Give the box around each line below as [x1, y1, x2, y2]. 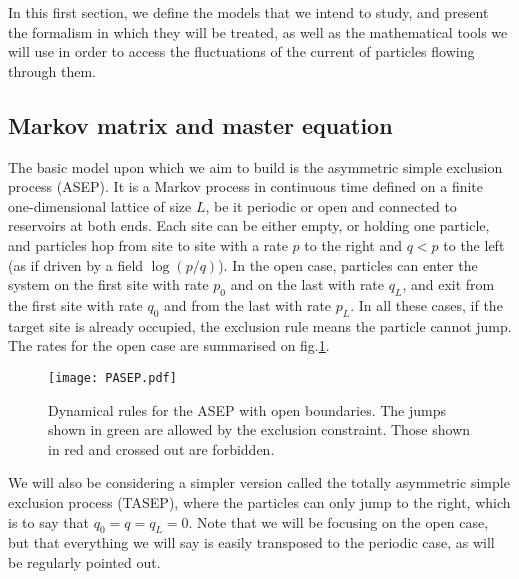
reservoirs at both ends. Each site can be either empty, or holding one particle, [8, 215, 490, 236]
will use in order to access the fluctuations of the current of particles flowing [8, 41, 475, 62]
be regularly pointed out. [8, 551, 161, 572]
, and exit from [402, 274, 495, 295]
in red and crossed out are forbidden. [48, 438, 275, 459]
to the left [443, 234, 505, 255]
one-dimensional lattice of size [8, 195, 192, 216]
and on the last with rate [230, 274, 385, 295]
